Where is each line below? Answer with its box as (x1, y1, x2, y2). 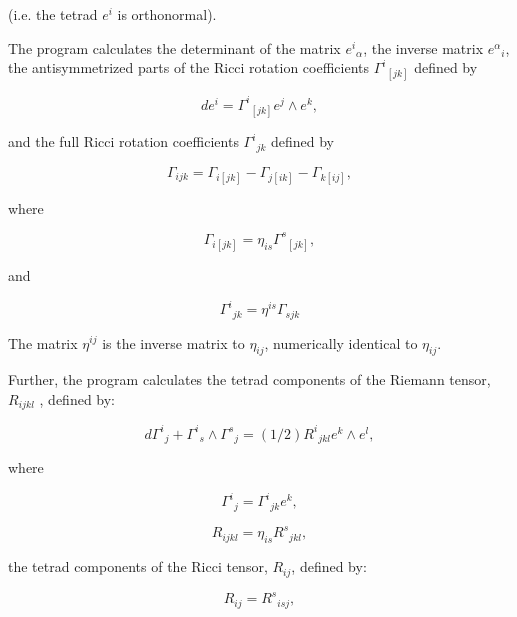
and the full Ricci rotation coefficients (8, 131, 239, 152)
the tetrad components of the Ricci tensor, (8, 556, 268, 577)
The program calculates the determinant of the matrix (8, 37, 341, 58)
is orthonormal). (117, 4, 217, 24)
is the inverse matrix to (102, 332, 245, 353)
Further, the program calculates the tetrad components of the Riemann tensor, (8, 369, 491, 390)
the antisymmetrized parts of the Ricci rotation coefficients (8, 57, 370, 78)
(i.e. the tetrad (8, 4, 98, 24)
